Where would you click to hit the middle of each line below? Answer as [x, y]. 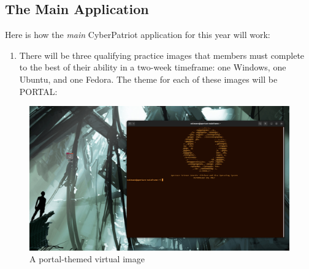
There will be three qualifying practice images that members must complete [162, 55]
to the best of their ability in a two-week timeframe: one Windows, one [153, 67]
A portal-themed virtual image [87, 259]
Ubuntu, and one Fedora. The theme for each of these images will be [148, 79]
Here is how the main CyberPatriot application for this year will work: [138, 35]
